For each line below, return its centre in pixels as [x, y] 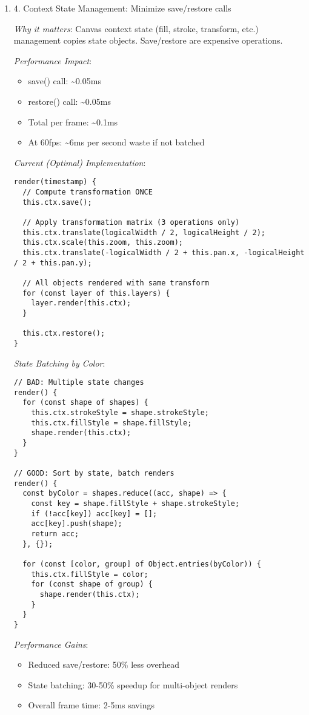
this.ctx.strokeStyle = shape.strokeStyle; [120, 413]
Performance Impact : [53, 60]
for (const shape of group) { [92, 584]
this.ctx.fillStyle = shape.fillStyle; [111, 423]
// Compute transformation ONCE [88, 192]
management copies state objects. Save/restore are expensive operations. [148, 40]
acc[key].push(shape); [77, 524]
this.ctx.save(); [57, 202]
